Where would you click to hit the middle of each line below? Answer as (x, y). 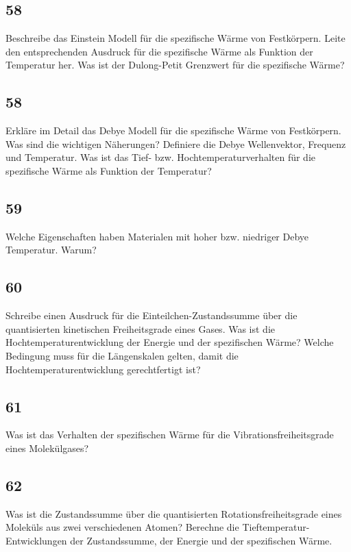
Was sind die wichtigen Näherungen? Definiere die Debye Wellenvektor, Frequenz (176, 143)
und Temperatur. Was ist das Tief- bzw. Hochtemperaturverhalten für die (160, 157)
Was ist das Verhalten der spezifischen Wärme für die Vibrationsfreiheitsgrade (170, 435)
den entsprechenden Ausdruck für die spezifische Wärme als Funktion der (159, 51)
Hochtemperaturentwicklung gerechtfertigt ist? (103, 369)
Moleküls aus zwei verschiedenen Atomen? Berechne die (122, 527)
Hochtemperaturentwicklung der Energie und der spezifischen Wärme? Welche (170, 342)
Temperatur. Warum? (51, 250)
